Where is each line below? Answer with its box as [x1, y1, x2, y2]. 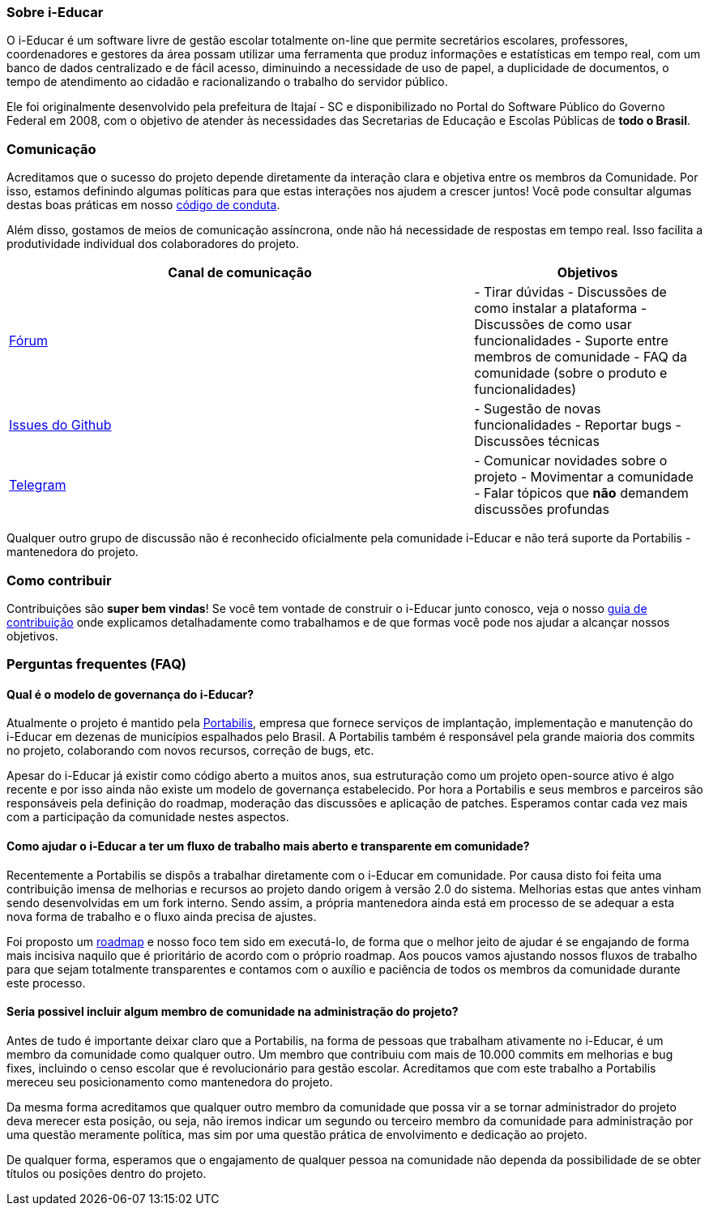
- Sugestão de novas [474, 400, 601, 418]
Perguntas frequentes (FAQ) [6, 656, 187, 673]
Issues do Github [9, 417, 112, 434]
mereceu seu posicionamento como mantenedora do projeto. [6, 1074, 333, 1089]
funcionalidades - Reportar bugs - [474, 417, 681, 434]
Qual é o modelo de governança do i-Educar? [6, 687, 254, 701]
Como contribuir [6, 572, 112, 589]
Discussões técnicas [474, 433, 600, 450]
